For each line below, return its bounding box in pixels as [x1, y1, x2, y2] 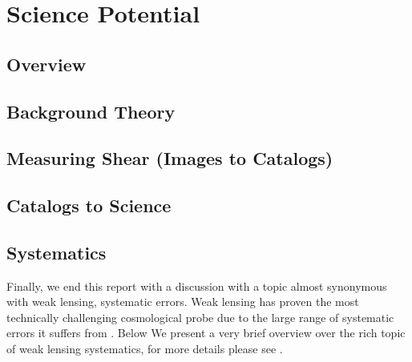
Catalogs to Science [6, 193, 172, 218]
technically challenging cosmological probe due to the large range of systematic [6, 308, 394, 325]
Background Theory [6, 99, 176, 123]
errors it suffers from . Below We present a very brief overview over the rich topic [6, 324, 406, 341]
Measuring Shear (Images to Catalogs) [6, 146, 333, 171]
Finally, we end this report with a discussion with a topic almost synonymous [6, 277, 387, 294]
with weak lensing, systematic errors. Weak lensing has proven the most [6, 293, 359, 310]
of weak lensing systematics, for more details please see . [6, 340, 283, 357]
